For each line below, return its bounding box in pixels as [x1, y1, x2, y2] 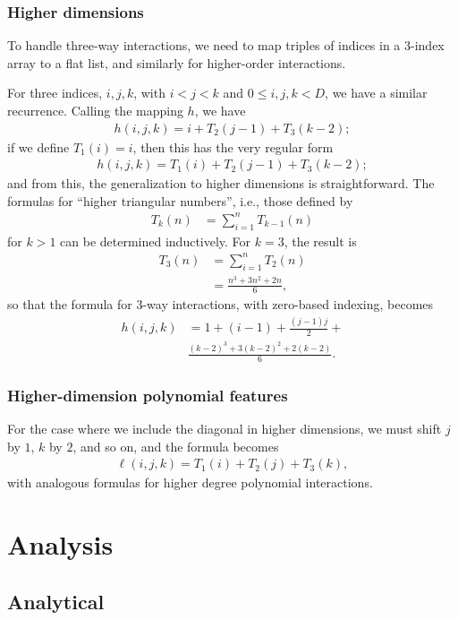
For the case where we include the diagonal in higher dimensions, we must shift [7, 419, 442, 438]
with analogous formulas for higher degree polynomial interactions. [7, 473, 373, 492]
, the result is [284, 231, 357, 250]
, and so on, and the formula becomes [72, 436, 279, 455]
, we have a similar [325, 83, 428, 102]
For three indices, [7, 83, 103, 102]
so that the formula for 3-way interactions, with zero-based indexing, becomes [7, 295, 434, 314]
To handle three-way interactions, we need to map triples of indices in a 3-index [7, 36, 445, 55]
